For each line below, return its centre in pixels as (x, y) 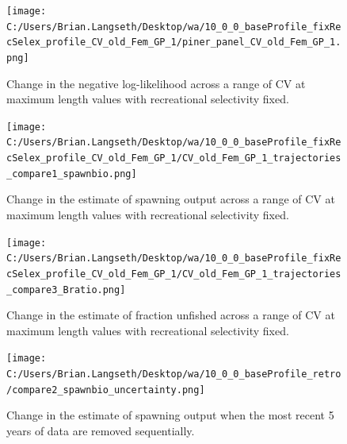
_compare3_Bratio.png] (66, 290)
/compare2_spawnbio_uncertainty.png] (106, 390)
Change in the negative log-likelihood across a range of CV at (156, 83)
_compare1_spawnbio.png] (72, 174)
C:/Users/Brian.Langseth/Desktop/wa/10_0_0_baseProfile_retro (174, 375)
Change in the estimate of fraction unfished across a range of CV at (171, 315)
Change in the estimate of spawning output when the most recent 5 (170, 415)
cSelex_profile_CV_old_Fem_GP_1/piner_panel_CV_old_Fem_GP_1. (174, 42)
